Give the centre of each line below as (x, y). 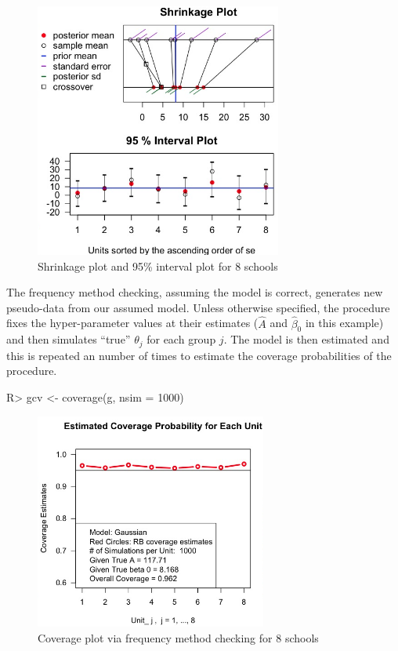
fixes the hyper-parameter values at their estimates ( (132, 323)
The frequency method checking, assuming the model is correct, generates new (195, 292)
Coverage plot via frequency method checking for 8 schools (178, 637)
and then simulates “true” (69, 339)
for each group (181, 339)
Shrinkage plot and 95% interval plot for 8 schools (158, 265)
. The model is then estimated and (306, 339)
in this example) (344, 323)
